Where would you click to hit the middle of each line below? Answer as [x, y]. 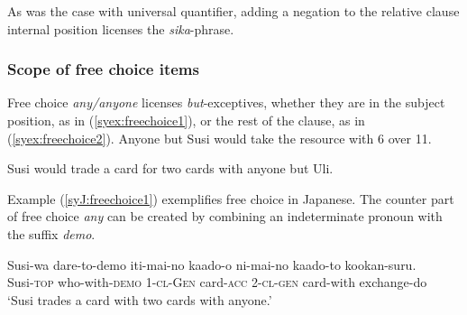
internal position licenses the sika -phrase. [121, 28]
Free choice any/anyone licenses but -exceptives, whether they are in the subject [226, 102]
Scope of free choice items [103, 69]
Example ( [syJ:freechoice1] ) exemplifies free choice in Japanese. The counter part [231, 198]
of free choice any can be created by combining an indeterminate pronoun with [225, 216]
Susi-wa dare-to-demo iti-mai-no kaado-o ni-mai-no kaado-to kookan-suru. [212, 264]
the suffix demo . [51, 233]
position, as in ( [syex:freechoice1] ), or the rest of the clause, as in [186, 120]
